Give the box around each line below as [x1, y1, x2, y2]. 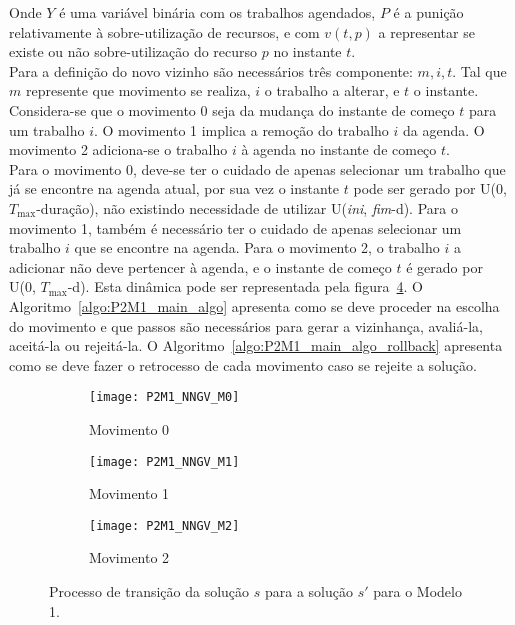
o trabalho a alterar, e [264, 80, 400, 101]
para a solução [264, 581, 353, 602]
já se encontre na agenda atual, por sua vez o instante [9, 178, 340, 199]
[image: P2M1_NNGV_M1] [89, 454, 240, 469]
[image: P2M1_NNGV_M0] [89, 390, 240, 405]
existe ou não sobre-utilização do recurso [9, 41, 258, 62]
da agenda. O [403, 119, 485, 140]
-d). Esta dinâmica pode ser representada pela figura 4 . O [67, 276, 423, 297]
